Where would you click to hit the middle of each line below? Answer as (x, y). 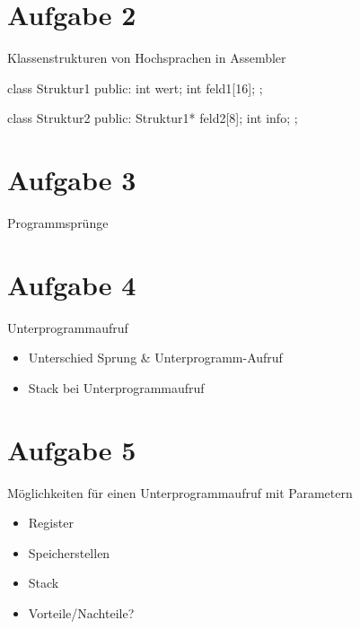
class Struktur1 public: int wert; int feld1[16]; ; (135, 87)
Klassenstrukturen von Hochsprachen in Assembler (147, 58)
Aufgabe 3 (72, 180)
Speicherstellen (69, 552)
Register (51, 523)
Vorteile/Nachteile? (81, 613)
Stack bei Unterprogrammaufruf (116, 387)
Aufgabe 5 (72, 449)
